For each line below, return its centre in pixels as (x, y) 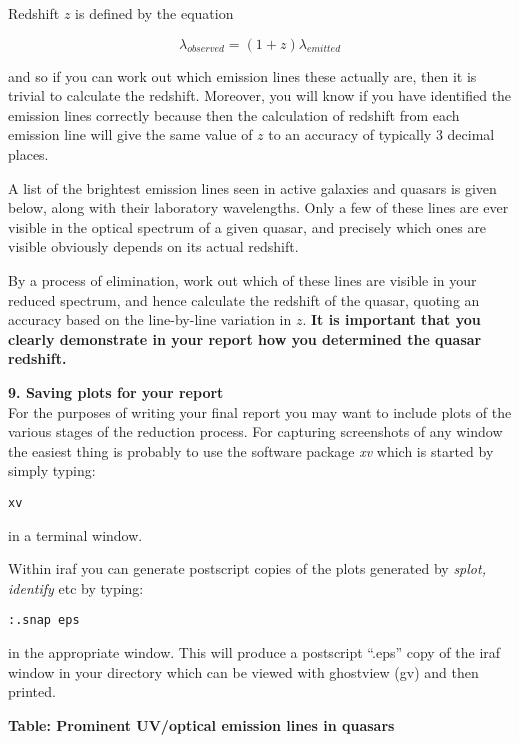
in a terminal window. (75, 534)
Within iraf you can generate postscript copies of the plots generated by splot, (247, 568)
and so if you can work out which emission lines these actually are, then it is (242, 75)
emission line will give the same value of (130, 134)
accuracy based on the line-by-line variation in (150, 319)
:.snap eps (44, 620)
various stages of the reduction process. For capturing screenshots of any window (255, 431)
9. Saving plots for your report (116, 391)
